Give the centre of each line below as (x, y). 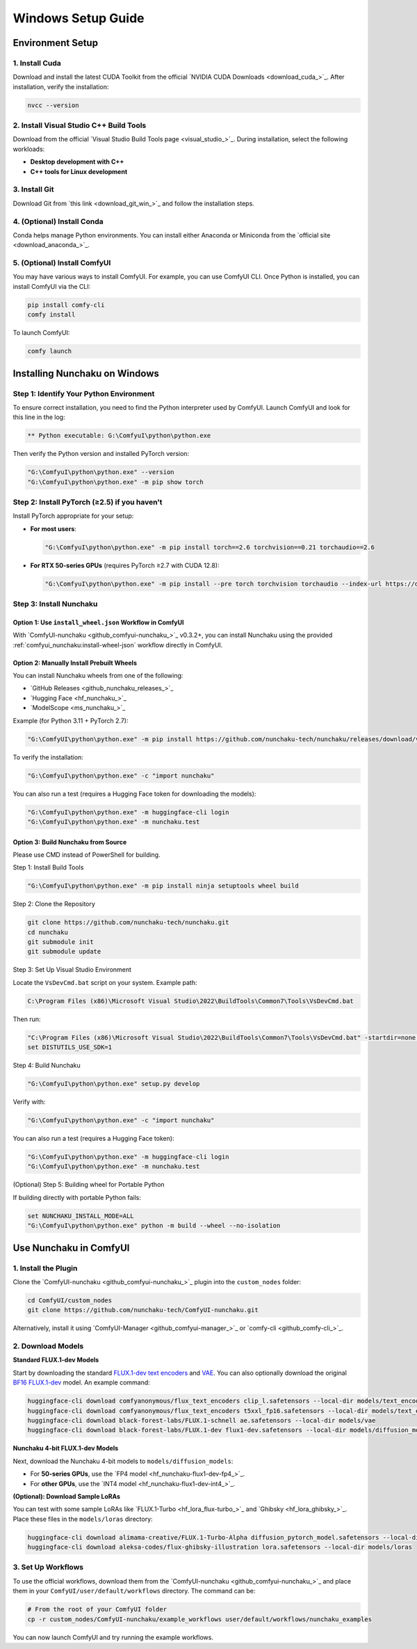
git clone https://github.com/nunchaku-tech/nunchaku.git (128, 923)
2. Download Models (48, 1346)
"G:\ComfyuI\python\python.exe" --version (101, 472)
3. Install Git (34, 189)
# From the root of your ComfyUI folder (97, 1609)
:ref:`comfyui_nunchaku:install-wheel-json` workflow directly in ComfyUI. (118, 645)
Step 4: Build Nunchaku (47, 1066)
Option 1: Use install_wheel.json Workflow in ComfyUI (98, 622)
